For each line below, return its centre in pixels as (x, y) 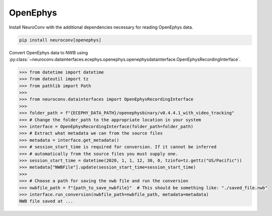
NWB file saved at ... (46, 201)
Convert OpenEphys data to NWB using (49, 52)
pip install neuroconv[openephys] (60, 40)
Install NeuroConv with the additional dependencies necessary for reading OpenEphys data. (101, 27)
